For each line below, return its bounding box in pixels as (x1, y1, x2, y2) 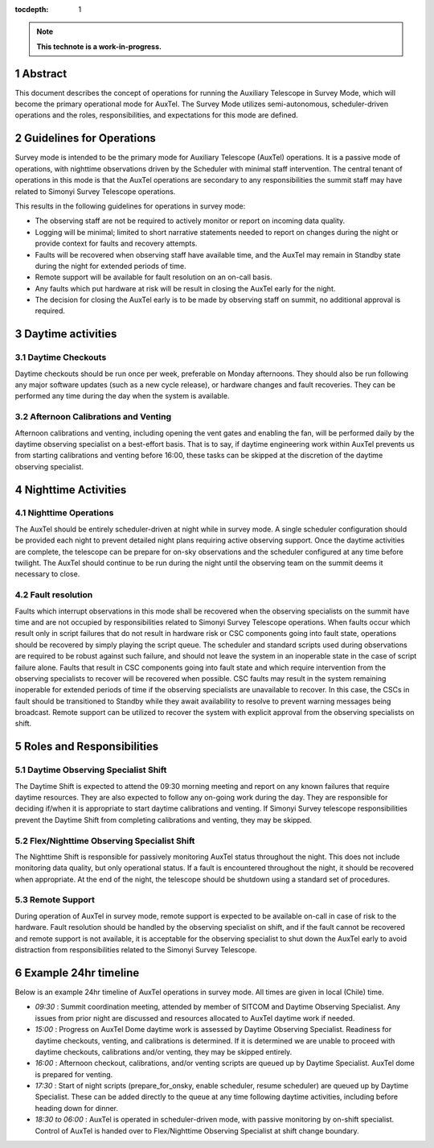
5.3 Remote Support (14, 894, 96, 906)
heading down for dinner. (35, 1103, 119, 1113)
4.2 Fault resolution (14, 589, 93, 601)
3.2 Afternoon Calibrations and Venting (14, 411, 172, 423)
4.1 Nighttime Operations (14, 507, 114, 518)
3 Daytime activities (14, 327, 117, 341)
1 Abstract (14, 67, 68, 81)
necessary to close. (14, 569, 80, 579)
